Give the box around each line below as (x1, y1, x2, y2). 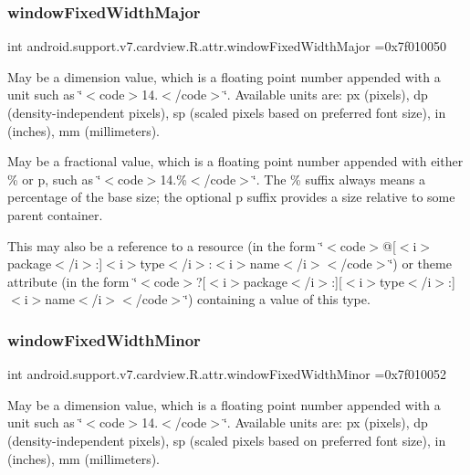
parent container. (7, 205, 103, 224)
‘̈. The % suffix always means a (252, 169, 426, 188)
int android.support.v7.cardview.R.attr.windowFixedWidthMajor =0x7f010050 (7, 37, 447, 56)
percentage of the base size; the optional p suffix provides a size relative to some (7, 187, 455, 206)
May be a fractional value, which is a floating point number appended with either (7, 152, 464, 171)
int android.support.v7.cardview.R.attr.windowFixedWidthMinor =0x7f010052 (7, 364, 447, 384)
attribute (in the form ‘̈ (7, 271, 138, 290)
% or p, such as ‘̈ (7, 169, 101, 188)
